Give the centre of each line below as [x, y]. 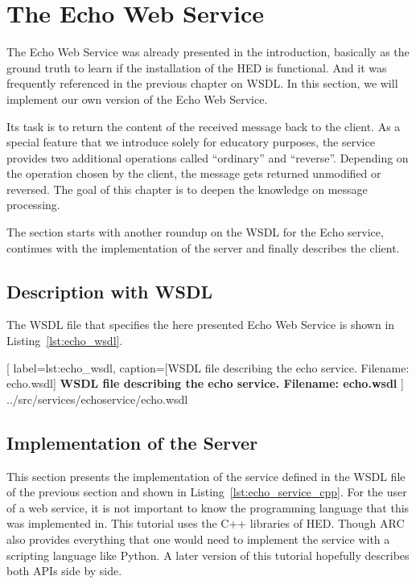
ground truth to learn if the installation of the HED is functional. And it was [197, 67]
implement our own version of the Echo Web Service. [137, 99]
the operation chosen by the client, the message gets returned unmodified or [194, 173]
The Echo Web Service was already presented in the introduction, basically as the [208, 52]
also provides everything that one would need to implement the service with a [198, 539]
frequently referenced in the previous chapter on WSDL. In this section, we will [202, 83]
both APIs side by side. [64, 571]
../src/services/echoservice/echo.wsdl [97, 399]
